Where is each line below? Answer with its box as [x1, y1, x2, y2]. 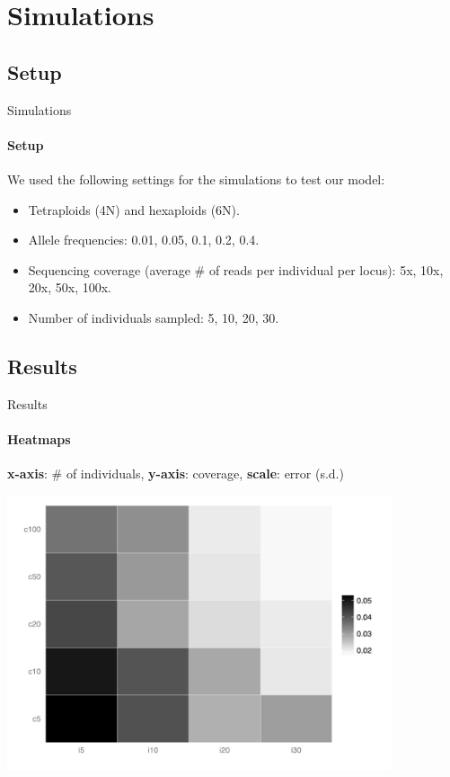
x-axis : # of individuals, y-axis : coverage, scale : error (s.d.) [7, 464, 344, 483]
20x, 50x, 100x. [28, 278, 111, 297]
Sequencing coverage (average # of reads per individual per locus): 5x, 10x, [28, 260, 444, 279]
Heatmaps [7, 429, 71, 448]
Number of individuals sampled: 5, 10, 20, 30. [28, 308, 279, 326]
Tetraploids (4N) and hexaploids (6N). [28, 200, 240, 219]
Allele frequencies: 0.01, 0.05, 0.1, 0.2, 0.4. [28, 230, 260, 249]
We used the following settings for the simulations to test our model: [7, 169, 385, 188]
